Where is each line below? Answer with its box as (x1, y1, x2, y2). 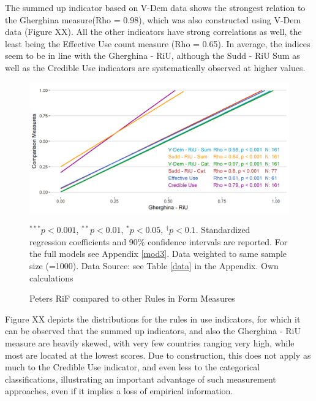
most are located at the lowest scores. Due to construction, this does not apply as (5, 348, 311, 361)
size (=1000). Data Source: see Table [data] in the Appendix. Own (29, 259, 279, 272)
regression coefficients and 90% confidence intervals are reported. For (29, 235, 288, 248)
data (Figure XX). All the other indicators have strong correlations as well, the (5, 25, 302, 38)
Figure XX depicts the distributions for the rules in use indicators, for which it (5, 312, 301, 325)
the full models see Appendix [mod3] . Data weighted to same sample (29, 247, 287, 260)
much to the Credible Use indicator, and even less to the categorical (5, 361, 260, 373)
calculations (29, 271, 73, 284)
